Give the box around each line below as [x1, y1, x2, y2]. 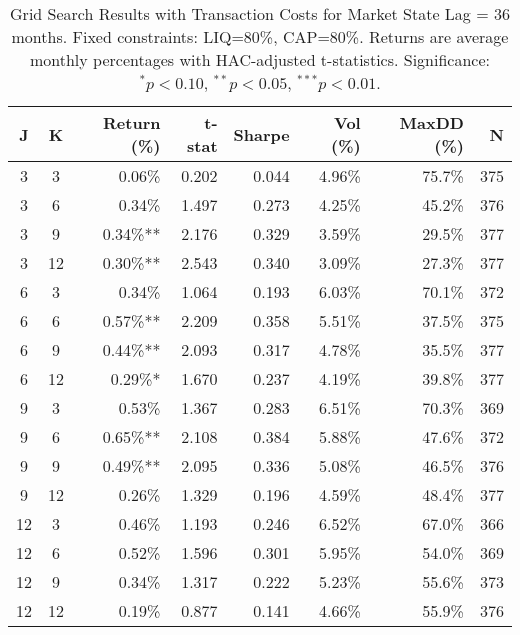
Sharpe [233, 122, 290, 146]
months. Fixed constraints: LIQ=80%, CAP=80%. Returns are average [11, 25, 509, 48]
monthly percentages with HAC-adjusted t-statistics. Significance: [29, 48, 491, 71]
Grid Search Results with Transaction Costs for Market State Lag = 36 [10, 2, 510, 25]
